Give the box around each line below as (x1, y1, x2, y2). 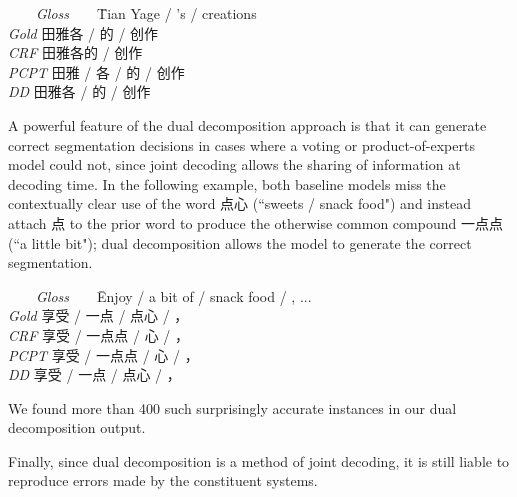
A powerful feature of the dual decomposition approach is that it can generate (8, 114, 487, 135)
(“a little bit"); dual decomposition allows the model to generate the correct (8, 232, 472, 253)
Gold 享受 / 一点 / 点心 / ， (8, 305, 189, 326)
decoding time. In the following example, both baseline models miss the (8, 173, 446, 194)
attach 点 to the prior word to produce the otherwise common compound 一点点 (8, 212, 503, 233)
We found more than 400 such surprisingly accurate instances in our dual (8, 397, 457, 418)
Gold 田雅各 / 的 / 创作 (8, 22, 159, 43)
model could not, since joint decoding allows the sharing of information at (8, 154, 461, 175)
